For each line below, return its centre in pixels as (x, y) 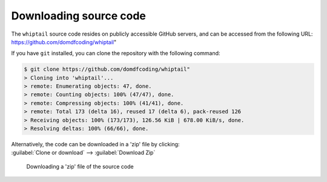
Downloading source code (79, 16)
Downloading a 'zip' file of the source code (80, 166)
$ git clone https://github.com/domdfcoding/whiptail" (107, 69)
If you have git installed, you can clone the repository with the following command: (116, 53)
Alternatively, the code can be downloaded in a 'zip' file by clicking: (95, 145)
